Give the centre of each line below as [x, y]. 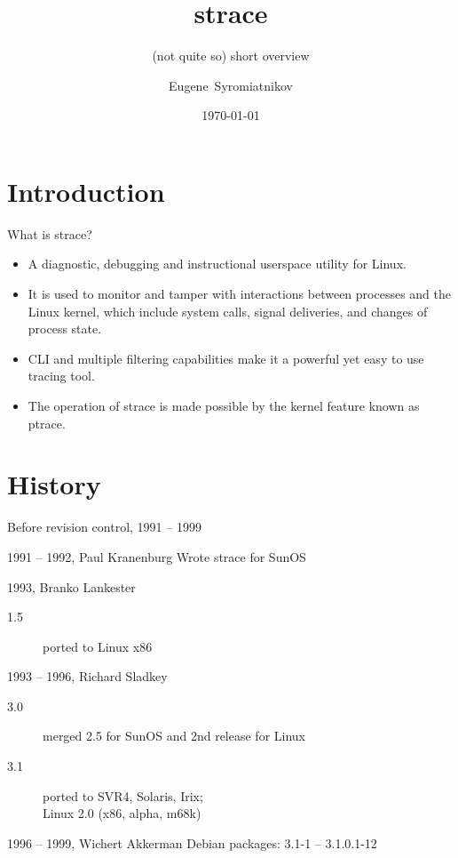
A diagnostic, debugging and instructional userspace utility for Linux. [217, 264]
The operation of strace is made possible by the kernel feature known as [224, 405]
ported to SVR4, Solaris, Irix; [123, 795]
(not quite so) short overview [231, 56]
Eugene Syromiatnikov [231, 85]
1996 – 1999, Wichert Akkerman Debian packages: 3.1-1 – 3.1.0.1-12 [192, 842]
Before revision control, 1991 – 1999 [104, 527]
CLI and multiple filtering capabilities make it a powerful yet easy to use [226, 358]
